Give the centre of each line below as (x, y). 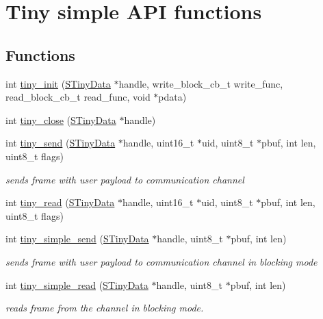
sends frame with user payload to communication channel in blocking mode (161, 261)
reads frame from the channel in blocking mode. (105, 308)
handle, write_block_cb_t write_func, (201, 83)
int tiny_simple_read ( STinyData (77, 284)
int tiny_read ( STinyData (60, 202)
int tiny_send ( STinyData (61, 143)
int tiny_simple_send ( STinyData (77, 239)
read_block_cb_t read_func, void (78, 97)
